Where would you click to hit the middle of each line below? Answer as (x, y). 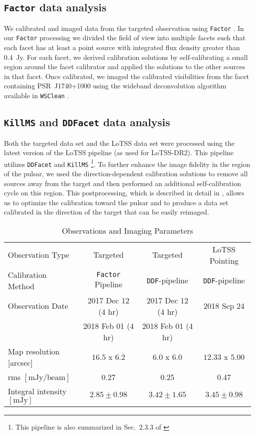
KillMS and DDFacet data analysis (87, 122)
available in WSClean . (37, 95)
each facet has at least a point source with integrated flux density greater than (122, 47)
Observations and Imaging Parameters (127, 230)
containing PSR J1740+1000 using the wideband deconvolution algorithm (115, 86)
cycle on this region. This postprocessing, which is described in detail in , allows (124, 193)
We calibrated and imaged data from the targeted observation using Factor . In (124, 28)
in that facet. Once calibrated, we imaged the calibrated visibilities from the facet (127, 76)
